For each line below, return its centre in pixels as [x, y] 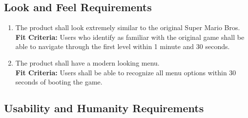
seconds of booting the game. [59, 82]
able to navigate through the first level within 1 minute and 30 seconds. [123, 46]
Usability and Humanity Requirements [104, 108]
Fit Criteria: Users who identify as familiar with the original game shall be [130, 37]
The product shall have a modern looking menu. [87, 62]
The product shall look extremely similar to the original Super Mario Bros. [128, 27]
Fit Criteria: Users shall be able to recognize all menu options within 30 [126, 72]
